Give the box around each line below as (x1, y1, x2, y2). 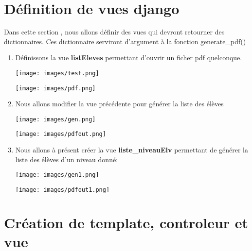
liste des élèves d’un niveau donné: (15, 154, 118, 164)
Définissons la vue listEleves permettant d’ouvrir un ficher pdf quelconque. (15, 52, 242, 63)
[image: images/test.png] (15, 69, 99, 77)
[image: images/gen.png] (15, 116, 96, 123)
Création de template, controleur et (4, 212, 249, 232)
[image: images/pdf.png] (15, 84, 96, 92)
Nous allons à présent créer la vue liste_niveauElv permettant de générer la (15, 145, 248, 155)
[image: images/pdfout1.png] (15, 186, 110, 193)
